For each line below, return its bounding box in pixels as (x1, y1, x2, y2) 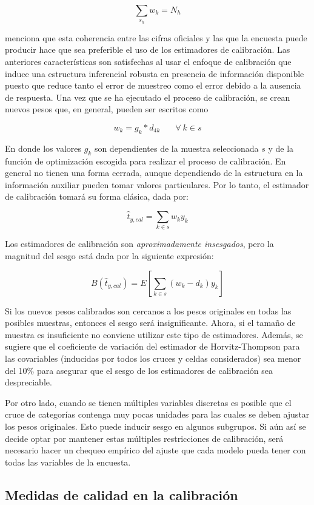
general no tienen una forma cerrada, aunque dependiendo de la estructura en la (5, 166, 303, 179)
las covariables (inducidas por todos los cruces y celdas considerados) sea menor (5, 352, 301, 365)
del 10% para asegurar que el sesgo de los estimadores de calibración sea (5, 364, 273, 376)
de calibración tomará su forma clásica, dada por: (5, 190, 189, 203)
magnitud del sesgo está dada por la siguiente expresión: (5, 249, 214, 262)
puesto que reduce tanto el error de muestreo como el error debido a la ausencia (5, 79, 301, 92)
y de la (268, 141, 294, 154)
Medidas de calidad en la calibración (5, 485, 238, 504)
